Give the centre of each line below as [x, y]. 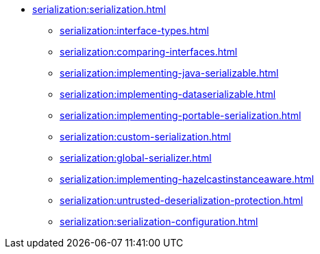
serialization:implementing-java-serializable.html [169, 73]
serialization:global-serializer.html [136, 158]
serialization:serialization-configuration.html [159, 221]
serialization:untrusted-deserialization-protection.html [182, 200]
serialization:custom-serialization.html [146, 137]
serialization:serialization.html [99, 9]
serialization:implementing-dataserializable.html [168, 94]
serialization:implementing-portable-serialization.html [181, 115]
